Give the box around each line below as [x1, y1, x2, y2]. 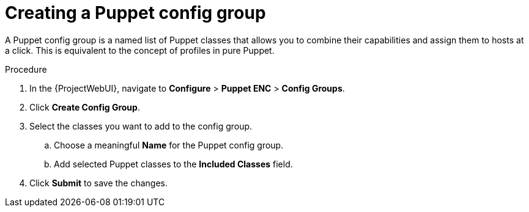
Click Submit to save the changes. [29, 177, 168, 188]
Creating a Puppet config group [5, 2, 266, 23]
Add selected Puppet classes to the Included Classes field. [54, 158, 293, 169]
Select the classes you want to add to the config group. [29, 120, 253, 131]
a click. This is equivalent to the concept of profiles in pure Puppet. [5, 45, 275, 56]
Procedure [5, 64, 47, 75]
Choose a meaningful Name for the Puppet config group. [54, 139, 284, 150]
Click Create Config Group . [29, 101, 140, 112]
